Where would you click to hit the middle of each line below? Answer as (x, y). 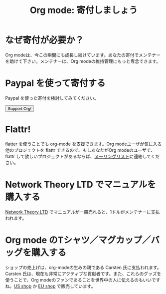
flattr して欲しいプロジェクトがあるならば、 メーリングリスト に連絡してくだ (83, 156)
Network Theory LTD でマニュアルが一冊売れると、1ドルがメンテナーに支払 (83, 212)
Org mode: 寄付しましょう (84, 10)
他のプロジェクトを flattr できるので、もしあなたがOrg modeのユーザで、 (80, 150)
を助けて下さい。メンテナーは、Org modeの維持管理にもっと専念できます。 (83, 61)
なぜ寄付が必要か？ (45, 40)
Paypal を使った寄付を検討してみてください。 (52, 98)
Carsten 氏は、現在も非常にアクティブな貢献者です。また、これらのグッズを (83, 274)
